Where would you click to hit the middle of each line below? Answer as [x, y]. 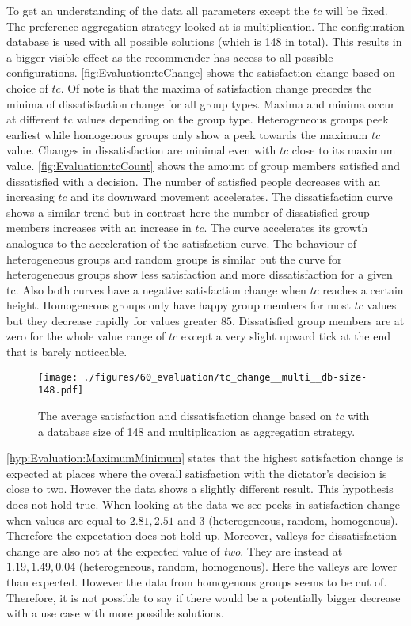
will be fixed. [357, 10]
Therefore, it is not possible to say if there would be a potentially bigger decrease [204, 597]
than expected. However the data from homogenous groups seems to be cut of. [197, 581]
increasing [30, 197]
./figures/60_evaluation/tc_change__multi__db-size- [225, 377]
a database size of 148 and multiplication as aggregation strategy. [197, 431]
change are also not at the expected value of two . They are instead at [175, 550]
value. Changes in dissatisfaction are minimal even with [141, 150]
